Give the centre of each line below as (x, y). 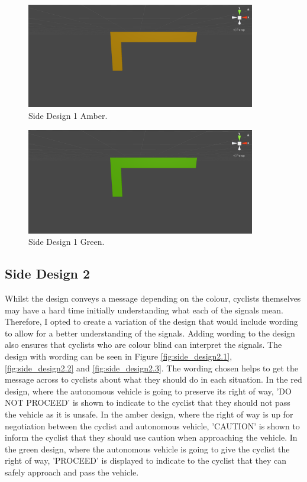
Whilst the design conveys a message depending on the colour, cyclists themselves (153, 298)
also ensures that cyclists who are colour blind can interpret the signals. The (143, 344)
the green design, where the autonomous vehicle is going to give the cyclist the (147, 449)
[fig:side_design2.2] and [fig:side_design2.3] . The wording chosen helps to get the (151, 368)
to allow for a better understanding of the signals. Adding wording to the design (150, 333)
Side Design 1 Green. (67, 242)
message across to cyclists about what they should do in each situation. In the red (153, 379)
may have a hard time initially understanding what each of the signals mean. (144, 310)
